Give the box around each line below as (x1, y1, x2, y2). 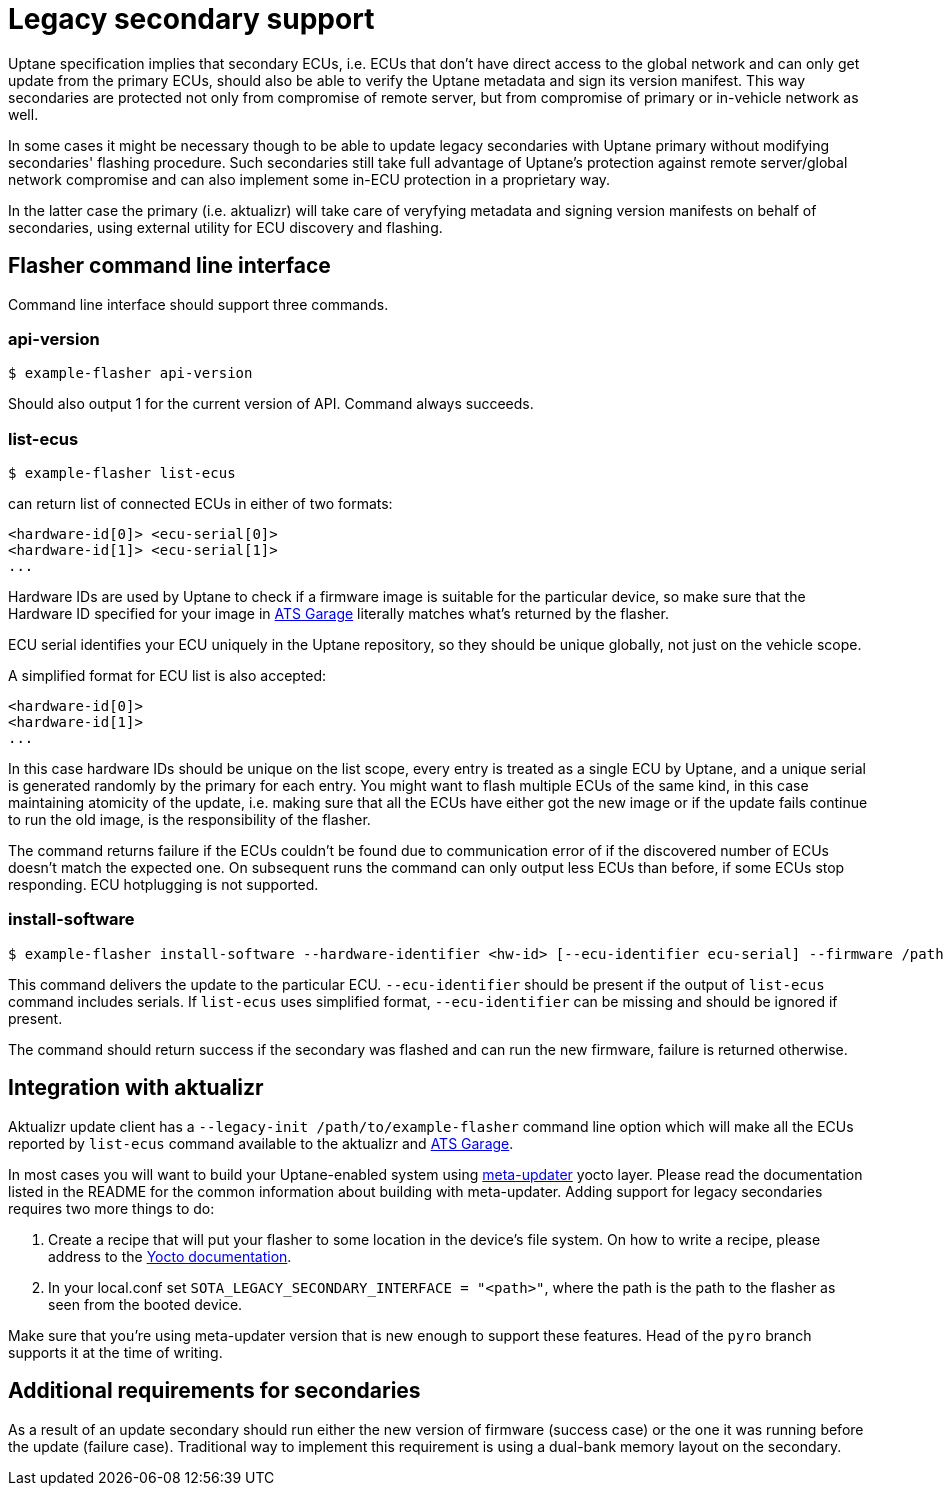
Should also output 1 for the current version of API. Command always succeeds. (8, 395, 534, 413)
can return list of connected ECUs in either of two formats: (8, 495, 393, 513)
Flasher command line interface (8, 253, 331, 279)
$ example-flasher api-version (8, 365, 253, 382)
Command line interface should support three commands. (8, 295, 389, 313)
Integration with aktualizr (8, 1075, 264, 1101)
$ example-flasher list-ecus (8, 465, 236, 482)
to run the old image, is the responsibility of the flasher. (8, 811, 371, 829)
